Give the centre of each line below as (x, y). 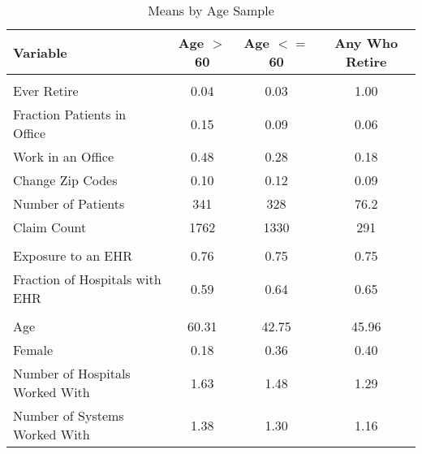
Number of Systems (69, 415)
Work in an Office (64, 156)
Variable (40, 52)
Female (33, 350)
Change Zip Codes (65, 180)
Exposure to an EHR (73, 255)
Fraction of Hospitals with (87, 279)
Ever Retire (46, 91)
